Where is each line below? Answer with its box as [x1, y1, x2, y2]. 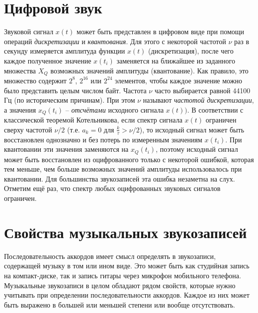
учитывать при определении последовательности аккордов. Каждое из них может [4, 290, 250, 300]
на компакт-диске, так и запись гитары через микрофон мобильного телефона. [4, 270, 241, 280]
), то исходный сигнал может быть [139, 124, 245, 134]
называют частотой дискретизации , [143, 95, 254, 105]
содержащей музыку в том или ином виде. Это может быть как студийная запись [4, 260, 250, 271]
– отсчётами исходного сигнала [65, 104, 164, 115]
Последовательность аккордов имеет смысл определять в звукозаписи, [4, 250, 216, 261]
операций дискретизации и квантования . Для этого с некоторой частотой [4, 36, 226, 46]
